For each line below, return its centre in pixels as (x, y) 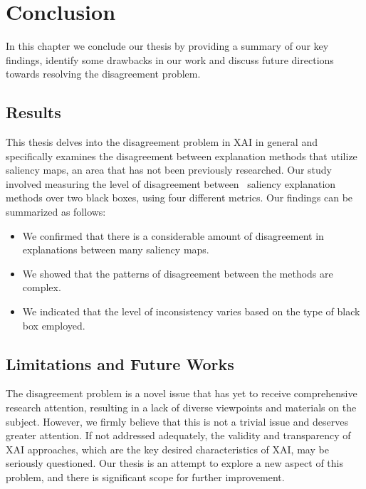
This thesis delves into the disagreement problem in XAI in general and (162, 142)
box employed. (54, 325)
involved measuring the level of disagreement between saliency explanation (171, 183)
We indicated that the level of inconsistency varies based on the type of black (191, 311)
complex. (42, 287)
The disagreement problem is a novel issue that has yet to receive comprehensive (182, 393)
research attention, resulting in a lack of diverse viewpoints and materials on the (181, 407)
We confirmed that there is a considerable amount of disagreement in (173, 235)
